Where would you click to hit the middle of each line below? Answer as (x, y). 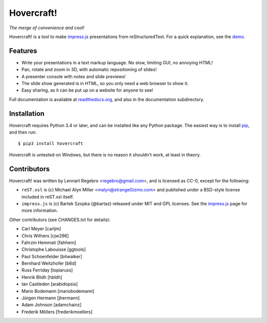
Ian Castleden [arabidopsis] (50, 284)
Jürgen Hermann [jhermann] (51, 298)
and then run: (23, 132)
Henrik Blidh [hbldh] (42, 277)
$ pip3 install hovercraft (51, 144)
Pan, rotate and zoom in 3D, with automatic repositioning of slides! (89, 70)
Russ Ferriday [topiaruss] (47, 270)
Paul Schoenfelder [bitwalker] (52, 256)
